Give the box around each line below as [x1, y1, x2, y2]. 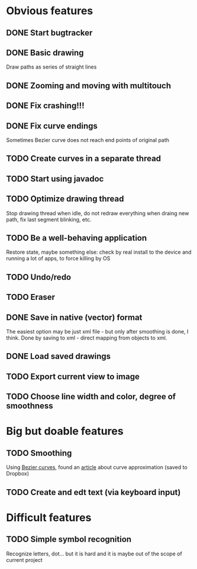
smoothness [6, 401, 53, 411]
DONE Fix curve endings [6, 121, 98, 131]
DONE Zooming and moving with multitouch [6, 80, 172, 90]
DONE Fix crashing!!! [6, 101, 85, 111]
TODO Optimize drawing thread [6, 194, 124, 204]
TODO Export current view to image [6, 371, 140, 382]
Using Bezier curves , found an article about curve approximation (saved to [6, 464, 188, 471]
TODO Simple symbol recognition [6, 534, 132, 545]
